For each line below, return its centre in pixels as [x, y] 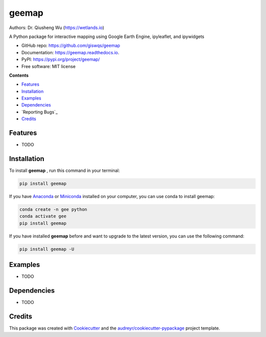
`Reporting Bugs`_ [40, 112]
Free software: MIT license [49, 66]
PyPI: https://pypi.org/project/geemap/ [61, 60]
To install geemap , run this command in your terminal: [65, 170]
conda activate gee [43, 216]
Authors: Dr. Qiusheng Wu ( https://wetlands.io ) [57, 28]
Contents [19, 75]
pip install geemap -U [47, 249]
